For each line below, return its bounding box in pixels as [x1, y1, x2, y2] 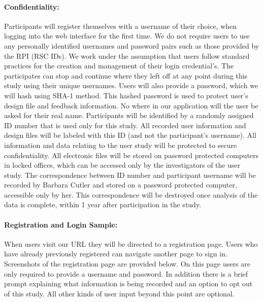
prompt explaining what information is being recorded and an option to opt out [4, 278, 253, 289]
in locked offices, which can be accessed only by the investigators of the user [4, 160, 241, 170]
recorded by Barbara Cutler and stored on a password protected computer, [4, 179, 237, 190]
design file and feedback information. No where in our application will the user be [4, 100, 258, 110]
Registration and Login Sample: [4, 219, 118, 230]
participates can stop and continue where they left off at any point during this [4, 70, 248, 81]
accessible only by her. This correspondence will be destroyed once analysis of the [4, 189, 258, 200]
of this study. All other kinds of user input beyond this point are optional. [4, 288, 235, 298]
